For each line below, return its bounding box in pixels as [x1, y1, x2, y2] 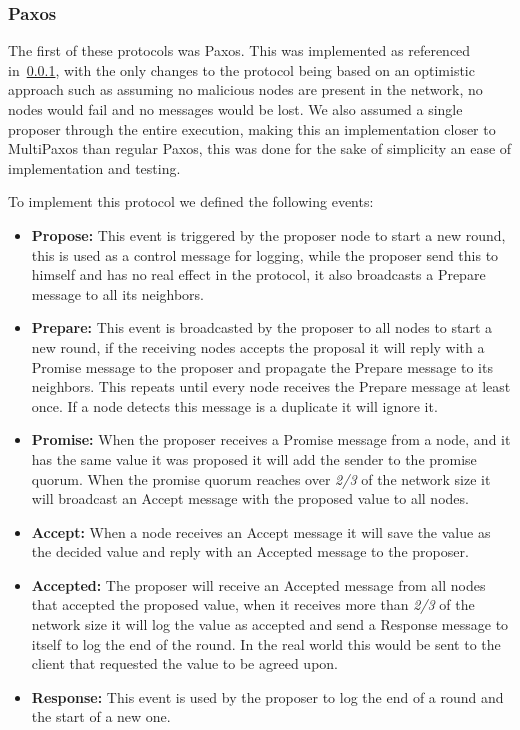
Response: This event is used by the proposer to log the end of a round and [31, 686, 504, 707]
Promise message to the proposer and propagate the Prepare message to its [31, 356, 493, 377]
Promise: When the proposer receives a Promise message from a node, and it [31, 429, 511, 450]
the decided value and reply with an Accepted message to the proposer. [31, 541, 469, 562]
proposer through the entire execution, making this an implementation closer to [8, 118, 496, 139]
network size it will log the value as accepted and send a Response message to [31, 614, 509, 635]
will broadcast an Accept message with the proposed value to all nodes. [31, 488, 469, 509]
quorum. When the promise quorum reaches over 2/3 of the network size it [31, 468, 491, 489]
